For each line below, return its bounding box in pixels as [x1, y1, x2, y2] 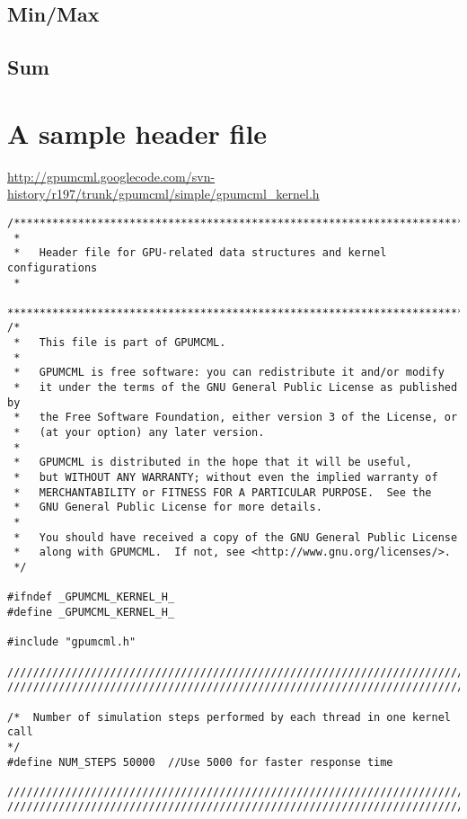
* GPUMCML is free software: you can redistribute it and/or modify [13, 366, 445, 379]
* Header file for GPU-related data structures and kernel [13, 246, 387, 260]
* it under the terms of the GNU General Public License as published [13, 381, 458, 395]
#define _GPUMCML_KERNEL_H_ [7, 605, 175, 619]
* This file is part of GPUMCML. [13, 336, 226, 350]
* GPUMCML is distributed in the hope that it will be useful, [13, 456, 413, 469]
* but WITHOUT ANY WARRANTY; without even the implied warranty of [13, 471, 438, 485]
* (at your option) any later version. [13, 426, 265, 440]
